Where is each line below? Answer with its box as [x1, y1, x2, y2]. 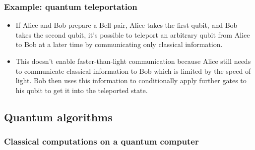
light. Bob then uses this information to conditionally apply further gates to [15, 75, 247, 86]
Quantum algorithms [4, 109, 113, 124]
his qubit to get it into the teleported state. [15, 85, 148, 95]
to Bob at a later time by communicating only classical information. [15, 39, 223, 50]
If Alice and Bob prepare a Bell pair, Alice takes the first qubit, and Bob [15, 20, 238, 30]
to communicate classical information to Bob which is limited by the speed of [15, 65, 251, 76]
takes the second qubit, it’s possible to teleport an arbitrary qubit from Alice [15, 29, 250, 40]
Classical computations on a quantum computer [4, 135, 199, 148]
